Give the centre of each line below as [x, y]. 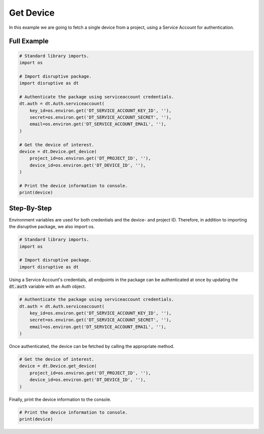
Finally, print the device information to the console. [60, 399]
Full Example [29, 41]
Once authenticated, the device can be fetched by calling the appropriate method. [92, 347]
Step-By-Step [31, 208]
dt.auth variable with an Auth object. [47, 286]
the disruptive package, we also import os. [52, 227]
